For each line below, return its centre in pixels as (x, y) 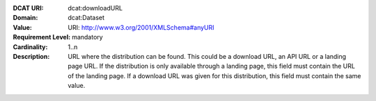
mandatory (88, 37)
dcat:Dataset (86, 18)
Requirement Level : (42, 37)
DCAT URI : (29, 8)
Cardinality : (30, 47)
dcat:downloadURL (95, 8)
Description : (31, 56)
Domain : (25, 18)
